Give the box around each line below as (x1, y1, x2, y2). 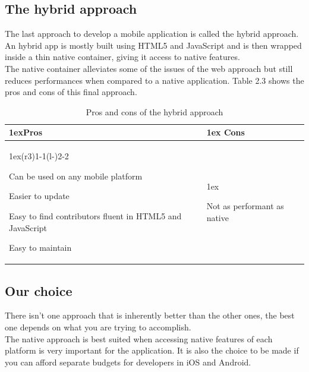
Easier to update (9, 190, 70, 202)
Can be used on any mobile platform (9, 169, 143, 182)
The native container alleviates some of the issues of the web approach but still (5, 62, 293, 74)
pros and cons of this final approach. (5, 86, 137, 98)
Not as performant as (206, 200, 284, 212)
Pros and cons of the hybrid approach (86, 105, 223, 118)
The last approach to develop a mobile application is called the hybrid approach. (5, 27, 299, 40)
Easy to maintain (9, 241, 72, 254)
